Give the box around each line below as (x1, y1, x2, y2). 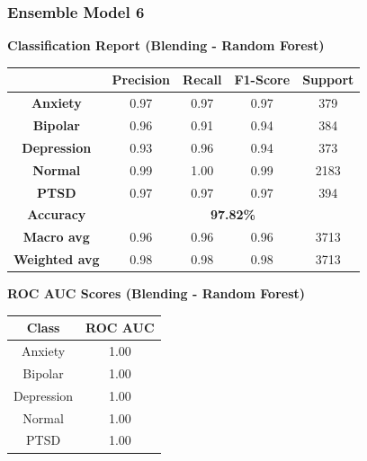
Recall (183, 70, 222, 89)
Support (302, 70, 354, 89)
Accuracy (27, 205, 86, 224)
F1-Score (234, 70, 291, 89)
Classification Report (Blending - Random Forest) (7, 36, 325, 55)
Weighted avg (13, 250, 100, 269)
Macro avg (22, 227, 90, 246)
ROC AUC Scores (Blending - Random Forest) (7, 284, 306, 303)
